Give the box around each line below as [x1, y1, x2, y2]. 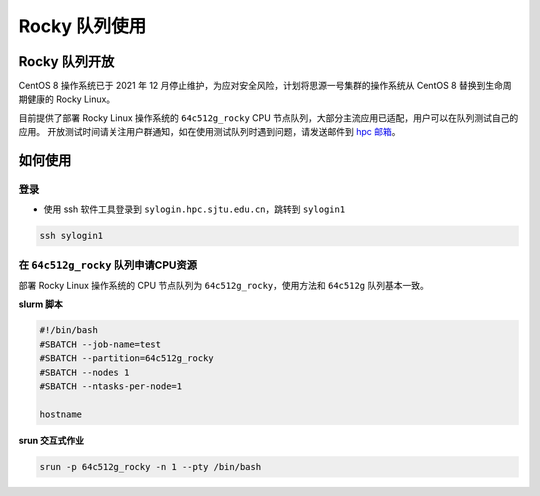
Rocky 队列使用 [18, 15, 147, 37]
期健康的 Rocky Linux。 [18, 93, 116, 105]
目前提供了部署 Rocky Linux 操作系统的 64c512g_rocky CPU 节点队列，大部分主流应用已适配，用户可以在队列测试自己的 [18, 111, 519, 124]
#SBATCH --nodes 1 [39, 366, 130, 378]
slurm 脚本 [18, 298, 64, 310]
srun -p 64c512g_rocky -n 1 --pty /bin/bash [39, 461, 262, 472]
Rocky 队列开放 [18, 53, 115, 70]
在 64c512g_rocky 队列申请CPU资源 [18, 258, 197, 272]
